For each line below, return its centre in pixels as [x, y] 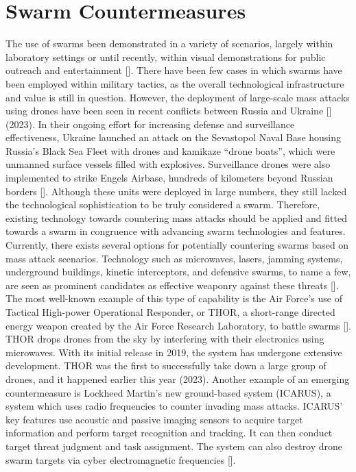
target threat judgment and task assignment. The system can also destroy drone [174, 446]
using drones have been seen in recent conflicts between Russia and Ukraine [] [169, 111]
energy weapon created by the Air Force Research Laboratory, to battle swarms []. [178, 325]
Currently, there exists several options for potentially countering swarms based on [177, 245]
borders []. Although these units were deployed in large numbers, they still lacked [176, 191]
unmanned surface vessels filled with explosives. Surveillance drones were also [168, 164]
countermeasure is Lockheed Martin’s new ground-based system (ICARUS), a [168, 392]
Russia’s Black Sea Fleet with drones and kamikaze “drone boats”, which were [170, 150]
